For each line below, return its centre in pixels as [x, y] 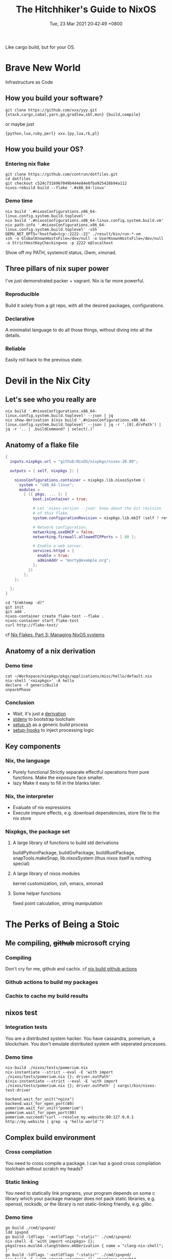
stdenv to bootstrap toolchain [44, 719]
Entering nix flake [28, 164]
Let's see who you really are [51, 399]
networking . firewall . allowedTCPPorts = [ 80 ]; [84, 537]
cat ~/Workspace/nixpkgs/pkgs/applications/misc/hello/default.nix [79, 676]
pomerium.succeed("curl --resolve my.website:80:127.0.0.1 [70, 1117]
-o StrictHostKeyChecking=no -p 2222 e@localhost [59, 243]
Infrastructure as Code [29, 82]
